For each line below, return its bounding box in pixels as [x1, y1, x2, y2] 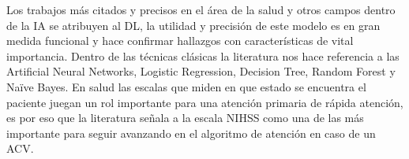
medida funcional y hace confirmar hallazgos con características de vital [6, 32, 354, 49]
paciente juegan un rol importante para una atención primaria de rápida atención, [6, 94, 403, 110]
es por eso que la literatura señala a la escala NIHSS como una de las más [6, 109, 364, 126]
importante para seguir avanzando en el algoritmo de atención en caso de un [6, 124, 376, 141]
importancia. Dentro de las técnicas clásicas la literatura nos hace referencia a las [6, 47, 400, 64]
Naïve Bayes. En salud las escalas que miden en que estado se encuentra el [6, 78, 366, 94]
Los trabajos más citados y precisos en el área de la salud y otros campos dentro [6, 2, 396, 17]
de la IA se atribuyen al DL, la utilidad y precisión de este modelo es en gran [6, 17, 381, 33]
